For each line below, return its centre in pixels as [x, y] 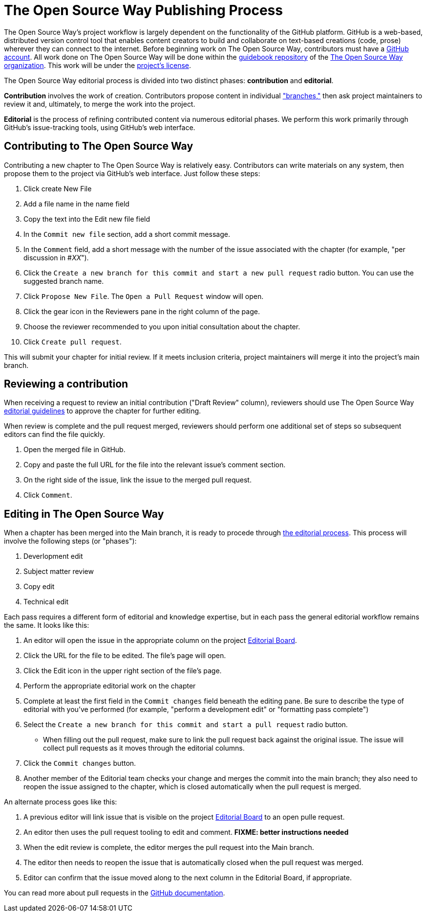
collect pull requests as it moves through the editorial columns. [144, 748]
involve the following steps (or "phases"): [70, 541]
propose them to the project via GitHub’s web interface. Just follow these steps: [132, 173]
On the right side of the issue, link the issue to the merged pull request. [138, 480]
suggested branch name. [64, 281]
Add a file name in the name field [76, 204]
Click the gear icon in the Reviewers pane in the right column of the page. [142, 311]
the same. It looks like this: [47, 625]
